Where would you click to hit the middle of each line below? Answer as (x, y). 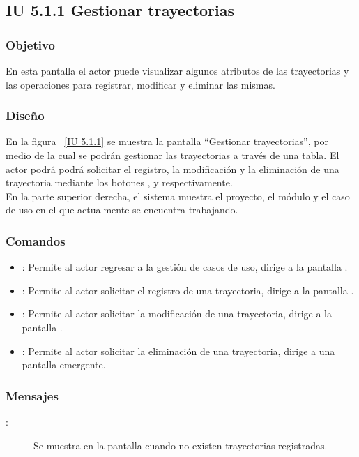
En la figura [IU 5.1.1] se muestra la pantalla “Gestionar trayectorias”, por (167, 141)
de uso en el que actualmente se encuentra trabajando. (122, 210)
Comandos (36, 240)
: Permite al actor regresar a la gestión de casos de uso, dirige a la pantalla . (185, 267)
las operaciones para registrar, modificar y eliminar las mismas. (140, 84)
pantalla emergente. (64, 365)
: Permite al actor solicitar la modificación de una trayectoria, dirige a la (177, 314)
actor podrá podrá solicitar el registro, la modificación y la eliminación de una (173, 168)
